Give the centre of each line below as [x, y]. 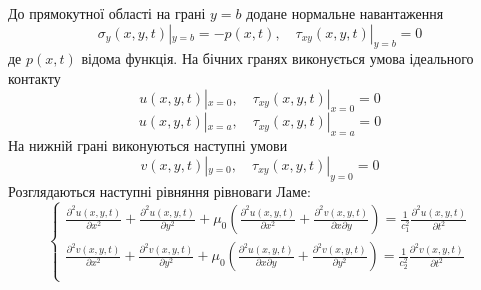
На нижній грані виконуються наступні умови [148, 145]
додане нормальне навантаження [345, 13]
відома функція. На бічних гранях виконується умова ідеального [277, 58]
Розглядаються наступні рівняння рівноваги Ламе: [159, 190]
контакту [34, 77]
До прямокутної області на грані [107, 13]
